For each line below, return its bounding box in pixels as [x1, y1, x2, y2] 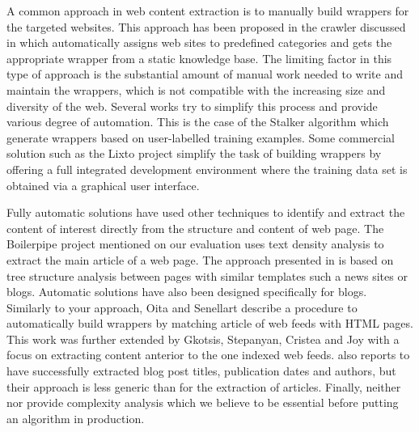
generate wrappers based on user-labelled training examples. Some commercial [6, 129, 396, 146]
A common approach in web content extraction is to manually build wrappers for [6, 2, 409, 19]
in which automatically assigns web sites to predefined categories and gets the [6, 34, 392, 51]
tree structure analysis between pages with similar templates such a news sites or [6, 267, 408, 284]
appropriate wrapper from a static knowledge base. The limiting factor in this [6, 49, 392, 66]
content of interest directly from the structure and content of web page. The [6, 219, 384, 236]
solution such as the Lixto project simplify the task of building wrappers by [6, 145, 382, 162]
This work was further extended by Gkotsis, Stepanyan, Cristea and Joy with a [6, 330, 400, 347]
